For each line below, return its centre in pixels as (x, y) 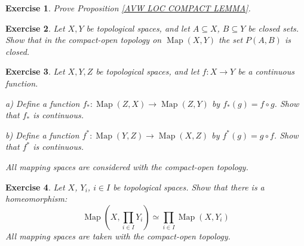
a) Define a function (43, 103)
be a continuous (266, 71)
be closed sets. (274, 28)
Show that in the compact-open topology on (84, 40)
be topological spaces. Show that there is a (189, 187)
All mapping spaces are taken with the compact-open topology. (118, 236)
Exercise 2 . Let (35, 28)
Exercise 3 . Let (35, 71)
